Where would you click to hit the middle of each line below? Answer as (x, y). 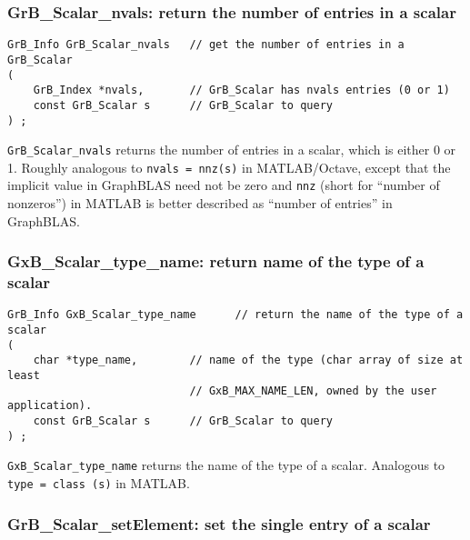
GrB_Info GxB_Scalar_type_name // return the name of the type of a (235, 315)
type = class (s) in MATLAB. (99, 483)
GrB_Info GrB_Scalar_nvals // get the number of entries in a (206, 45)
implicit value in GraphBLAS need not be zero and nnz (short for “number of (224, 185)
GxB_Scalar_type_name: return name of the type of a (216, 261)
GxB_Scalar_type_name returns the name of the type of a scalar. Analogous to (226, 465)
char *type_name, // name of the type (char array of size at (248, 360)
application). (50, 406)
